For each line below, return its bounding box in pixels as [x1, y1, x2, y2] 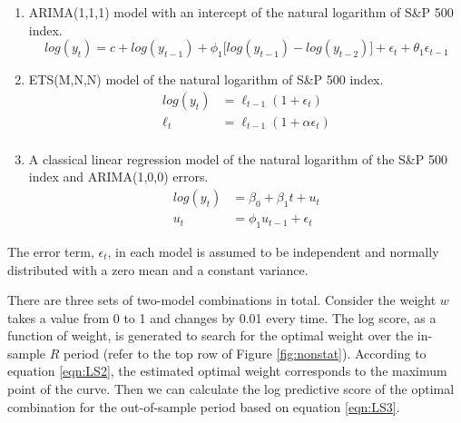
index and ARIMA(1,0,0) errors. [28, 167, 209, 186]
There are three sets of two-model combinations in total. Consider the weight [7, 290, 436, 310]
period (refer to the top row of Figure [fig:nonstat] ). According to [64, 343, 427, 362]
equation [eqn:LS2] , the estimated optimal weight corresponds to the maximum [7, 361, 447, 380]
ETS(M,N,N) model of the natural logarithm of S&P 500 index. [28, 70, 384, 89]
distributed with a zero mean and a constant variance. [7, 260, 309, 279]
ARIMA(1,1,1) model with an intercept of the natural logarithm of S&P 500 [28, 3, 454, 21]
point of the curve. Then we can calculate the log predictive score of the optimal [7, 379, 455, 398]
